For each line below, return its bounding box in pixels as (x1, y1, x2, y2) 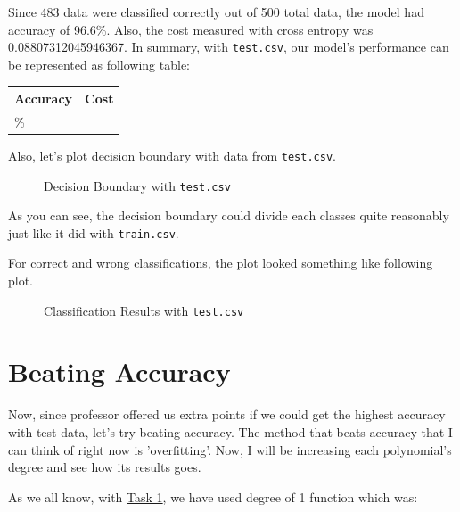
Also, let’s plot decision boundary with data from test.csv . (8, 145, 336, 164)
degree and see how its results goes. (8, 458, 201, 476)
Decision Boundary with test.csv (44, 176, 231, 194)
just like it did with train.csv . (8, 223, 179, 242)
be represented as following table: (8, 54, 191, 73)
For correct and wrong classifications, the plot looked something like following (8, 253, 433, 272)
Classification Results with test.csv (44, 301, 244, 319)
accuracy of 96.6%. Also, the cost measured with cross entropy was (8, 20, 374, 38)
